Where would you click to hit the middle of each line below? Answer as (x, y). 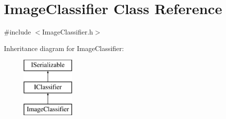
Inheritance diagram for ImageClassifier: (64, 48)
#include (18, 32)
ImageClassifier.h (68, 32)
